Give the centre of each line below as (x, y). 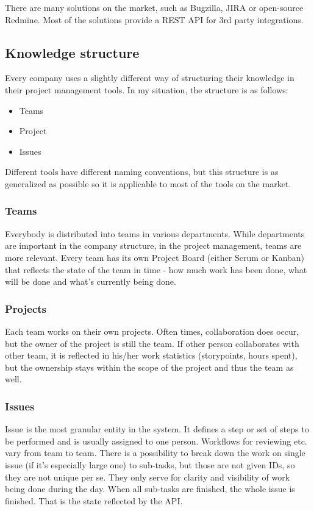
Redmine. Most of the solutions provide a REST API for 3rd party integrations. (154, 19)
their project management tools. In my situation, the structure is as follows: (147, 89)
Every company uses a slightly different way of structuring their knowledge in (150, 78)
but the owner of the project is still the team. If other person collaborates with (152, 343)
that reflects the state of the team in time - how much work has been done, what (156, 269)
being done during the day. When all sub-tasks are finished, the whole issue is (150, 489)
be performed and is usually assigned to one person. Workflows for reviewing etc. (156, 441)
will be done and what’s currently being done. (91, 281)
